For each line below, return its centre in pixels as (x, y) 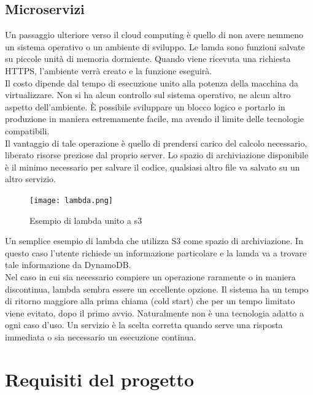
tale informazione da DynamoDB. (68, 265)
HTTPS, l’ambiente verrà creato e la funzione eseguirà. (109, 70)
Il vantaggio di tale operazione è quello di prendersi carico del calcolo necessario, (156, 143)
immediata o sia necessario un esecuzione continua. (101, 336)
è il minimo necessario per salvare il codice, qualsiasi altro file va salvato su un (153, 167)
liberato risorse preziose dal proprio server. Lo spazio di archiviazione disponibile (157, 155)
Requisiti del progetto (100, 379)
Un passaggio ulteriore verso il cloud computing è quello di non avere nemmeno (154, 35)
